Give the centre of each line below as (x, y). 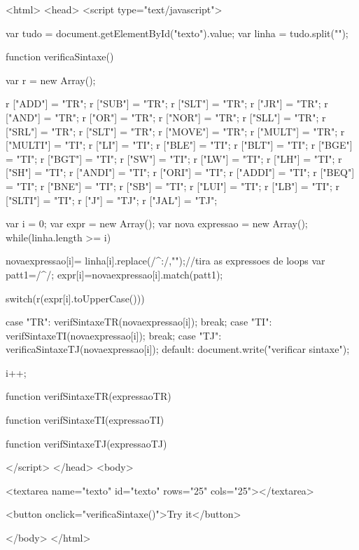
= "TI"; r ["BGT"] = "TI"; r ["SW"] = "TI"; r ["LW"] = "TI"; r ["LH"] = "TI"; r (174, 158)
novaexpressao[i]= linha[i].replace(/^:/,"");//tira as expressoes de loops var (166, 261)
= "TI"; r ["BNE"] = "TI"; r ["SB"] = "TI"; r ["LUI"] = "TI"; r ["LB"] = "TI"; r (173, 186)
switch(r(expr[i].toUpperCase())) (75, 298)
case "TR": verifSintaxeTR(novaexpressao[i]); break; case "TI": (139, 322)
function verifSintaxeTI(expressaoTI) (85, 420)
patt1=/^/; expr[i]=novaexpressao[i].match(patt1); (114, 274)
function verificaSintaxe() (60, 56)
